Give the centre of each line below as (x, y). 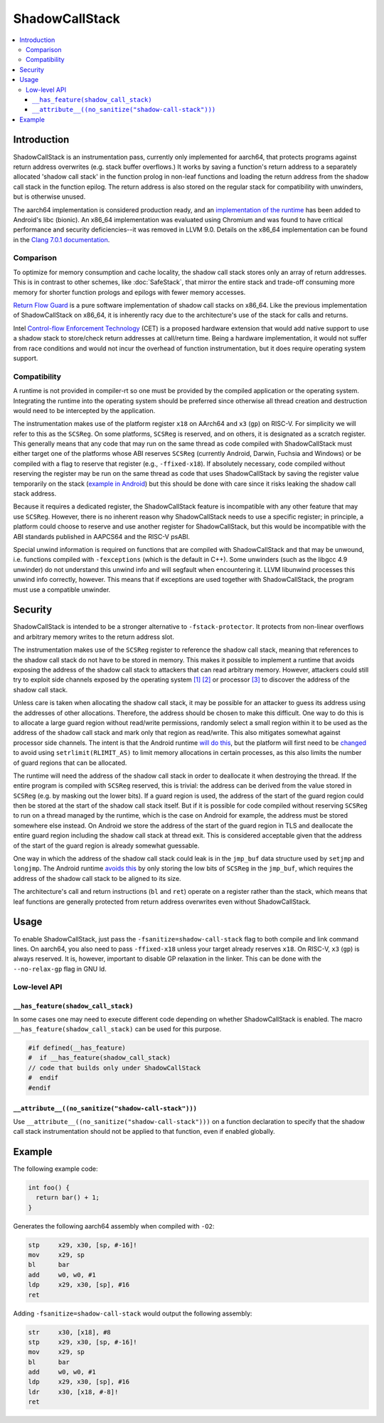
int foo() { (49, 1187)
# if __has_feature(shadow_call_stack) (99, 1058)
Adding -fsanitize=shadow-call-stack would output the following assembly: (133, 1313)
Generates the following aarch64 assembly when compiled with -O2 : (114, 1226)
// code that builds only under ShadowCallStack (114, 1068)
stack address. (35, 494)
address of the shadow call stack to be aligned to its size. (97, 878)
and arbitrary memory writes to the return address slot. (94, 637)
